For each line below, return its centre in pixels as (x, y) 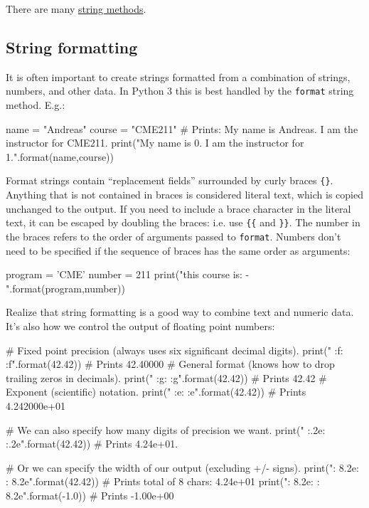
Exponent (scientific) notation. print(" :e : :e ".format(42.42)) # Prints (156, 392)
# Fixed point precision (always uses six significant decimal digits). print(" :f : (175, 350)
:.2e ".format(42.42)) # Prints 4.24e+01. (92, 444)
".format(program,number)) (65, 288)
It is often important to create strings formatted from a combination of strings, (178, 76)
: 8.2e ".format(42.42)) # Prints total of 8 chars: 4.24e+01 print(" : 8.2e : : (163, 481)
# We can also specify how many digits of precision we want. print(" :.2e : (166, 429)
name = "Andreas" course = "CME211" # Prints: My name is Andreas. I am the (182, 128)
